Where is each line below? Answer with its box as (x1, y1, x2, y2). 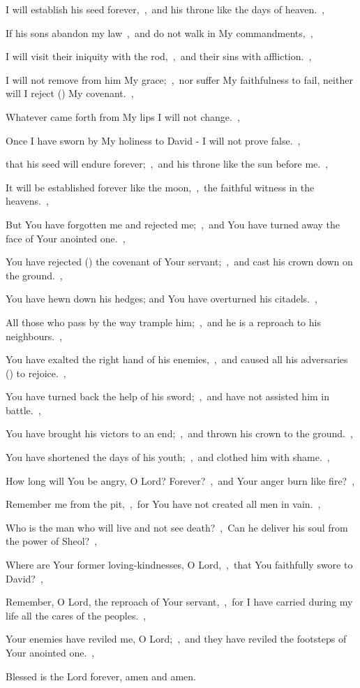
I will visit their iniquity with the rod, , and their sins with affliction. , (6, 49, 312, 64)
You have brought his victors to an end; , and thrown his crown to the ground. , (6, 426, 353, 441)
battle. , (6, 402, 41, 417)
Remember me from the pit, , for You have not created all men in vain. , (6, 497, 321, 511)
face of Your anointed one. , (6, 230, 126, 245)
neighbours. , (6, 328, 63, 343)
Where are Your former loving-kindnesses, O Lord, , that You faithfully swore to (6, 557, 353, 572)
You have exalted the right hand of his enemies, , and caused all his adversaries (6, 352, 348, 367)
